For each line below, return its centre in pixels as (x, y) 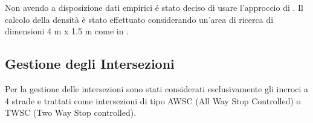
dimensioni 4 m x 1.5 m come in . (67, 31)
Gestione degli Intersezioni (90, 64)
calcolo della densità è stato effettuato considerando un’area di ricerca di (139, 19)
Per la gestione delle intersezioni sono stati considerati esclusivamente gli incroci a (157, 88)
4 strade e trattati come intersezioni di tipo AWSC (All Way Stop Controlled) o (153, 100)
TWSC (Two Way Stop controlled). (71, 112)
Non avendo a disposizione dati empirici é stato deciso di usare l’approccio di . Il (154, 7)
